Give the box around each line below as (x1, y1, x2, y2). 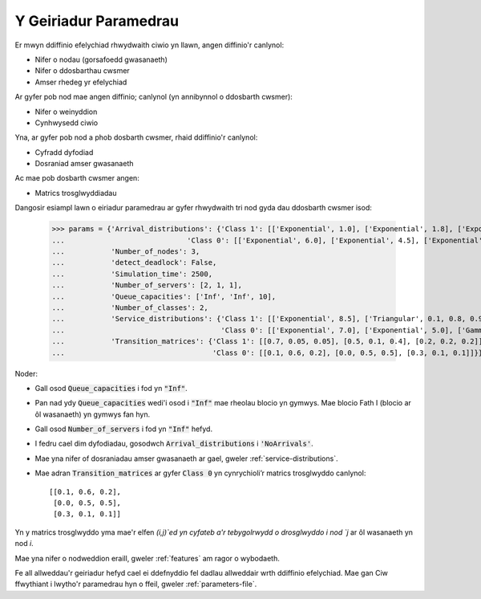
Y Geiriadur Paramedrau (14, 12, 180, 30)
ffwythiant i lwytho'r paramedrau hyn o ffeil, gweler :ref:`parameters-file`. (14, 579, 257, 589)
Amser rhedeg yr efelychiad (34, 77, 127, 87)
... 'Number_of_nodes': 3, (51, 247, 200, 256)
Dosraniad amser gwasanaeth (34, 159, 134, 169)
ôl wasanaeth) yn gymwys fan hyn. (34, 410, 151, 419)
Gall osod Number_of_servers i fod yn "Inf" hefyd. (34, 424, 212, 434)
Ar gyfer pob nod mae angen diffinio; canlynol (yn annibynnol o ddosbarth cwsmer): (14, 92, 293, 102)
